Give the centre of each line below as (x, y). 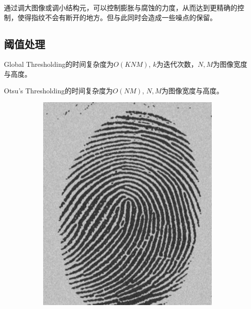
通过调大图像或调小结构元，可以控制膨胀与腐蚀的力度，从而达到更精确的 (121, 7)
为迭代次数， (177, 64)
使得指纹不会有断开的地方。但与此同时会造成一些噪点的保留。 (117, 17)
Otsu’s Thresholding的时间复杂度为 (58, 90)
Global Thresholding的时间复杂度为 (59, 64)
